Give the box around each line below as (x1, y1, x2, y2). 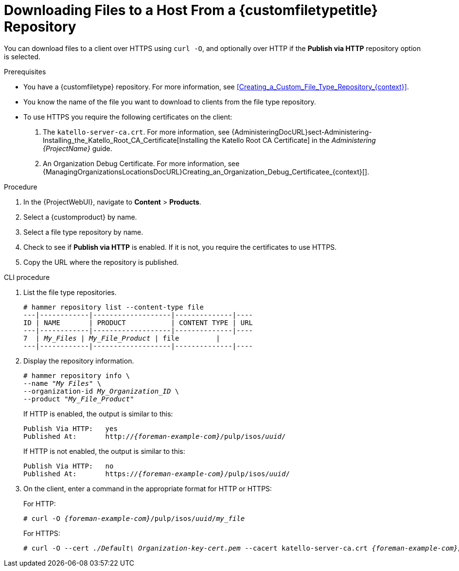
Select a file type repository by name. (23, 227, 143, 236)
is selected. (4, 52, 41, 61)
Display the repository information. (23, 356, 134, 365)
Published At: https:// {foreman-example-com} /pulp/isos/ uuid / (23, 469, 290, 478)
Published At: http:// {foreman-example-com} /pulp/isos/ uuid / (23, 432, 286, 440)
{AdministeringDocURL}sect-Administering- (231, 127, 372, 136)
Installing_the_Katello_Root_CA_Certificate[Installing (43, 136, 208, 144)
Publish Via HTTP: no (23, 462, 114, 470)
